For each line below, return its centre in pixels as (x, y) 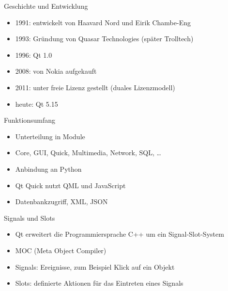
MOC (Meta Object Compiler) (61, 250)
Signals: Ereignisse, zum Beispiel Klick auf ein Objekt (95, 267)
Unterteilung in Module (50, 136)
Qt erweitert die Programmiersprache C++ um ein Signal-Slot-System (120, 234)
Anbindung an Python (48, 169)
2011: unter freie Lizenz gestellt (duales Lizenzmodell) (95, 87)
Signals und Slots (30, 218)
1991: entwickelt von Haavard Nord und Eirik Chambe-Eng (103, 22)
